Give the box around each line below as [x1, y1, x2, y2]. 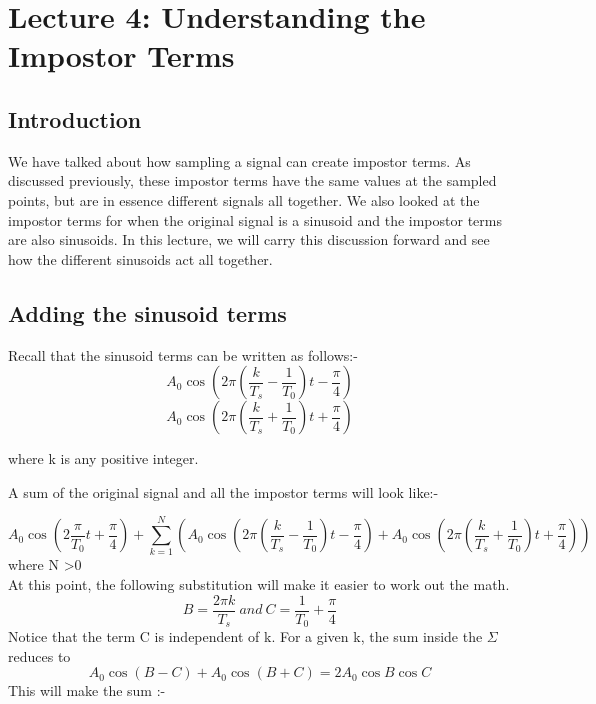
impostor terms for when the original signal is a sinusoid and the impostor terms [8, 209, 502, 230]
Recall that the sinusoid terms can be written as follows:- [8, 344, 358, 365]
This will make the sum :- [8, 680, 166, 701]
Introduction [8, 103, 142, 134]
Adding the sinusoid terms [8, 297, 287, 328]
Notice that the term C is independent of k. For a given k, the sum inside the [8, 626, 483, 647]
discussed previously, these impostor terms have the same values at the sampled [8, 170, 497, 191]
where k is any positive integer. [8, 448, 199, 469]
